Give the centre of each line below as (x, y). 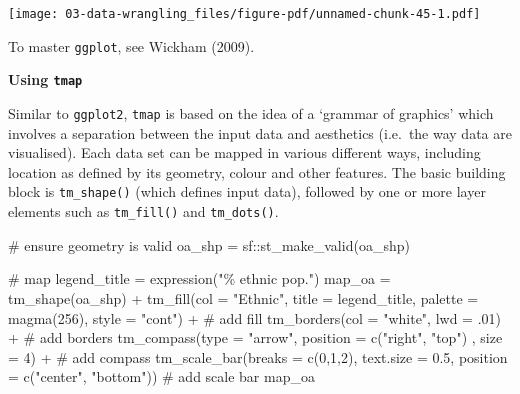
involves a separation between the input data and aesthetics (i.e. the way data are (260, 132)
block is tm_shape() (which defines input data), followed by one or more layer (247, 191)
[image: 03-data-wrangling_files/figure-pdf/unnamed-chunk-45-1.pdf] (244, 14)
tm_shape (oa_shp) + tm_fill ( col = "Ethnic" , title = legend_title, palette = (243, 297)
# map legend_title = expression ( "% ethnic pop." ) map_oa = (199, 278)
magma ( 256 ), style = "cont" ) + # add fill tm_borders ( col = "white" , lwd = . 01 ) (255, 317)
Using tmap (45, 79)
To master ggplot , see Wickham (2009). (131, 45)
